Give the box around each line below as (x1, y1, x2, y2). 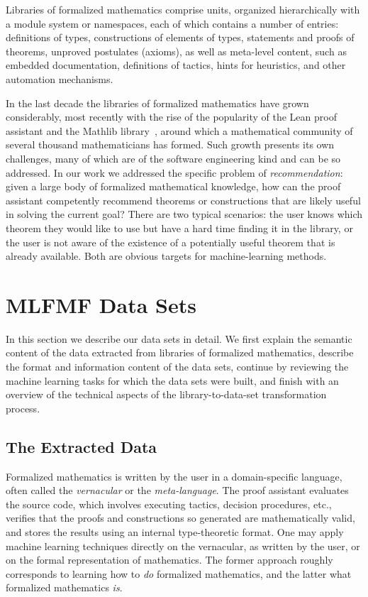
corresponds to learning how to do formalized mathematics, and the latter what (6, 566, 352, 581)
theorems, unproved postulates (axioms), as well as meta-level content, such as (6, 43, 347, 58)
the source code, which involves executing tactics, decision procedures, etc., (6, 496, 332, 511)
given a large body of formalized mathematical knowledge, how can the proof (6, 179, 341, 194)
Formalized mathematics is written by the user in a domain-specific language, (6, 469, 342, 483)
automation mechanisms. (6, 71, 113, 86)
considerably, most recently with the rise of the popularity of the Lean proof (6, 109, 337, 124)
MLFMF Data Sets (6, 290, 196, 319)
